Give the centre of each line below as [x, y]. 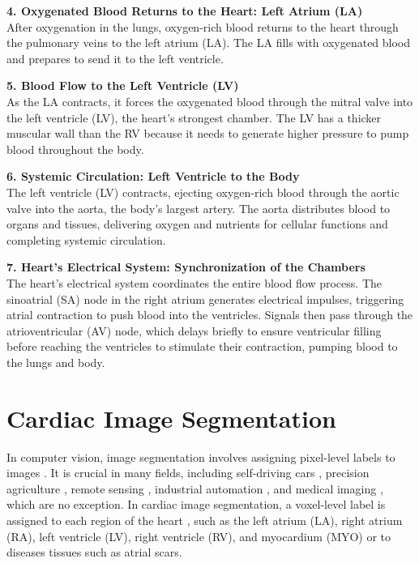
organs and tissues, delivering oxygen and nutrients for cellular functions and [197, 224]
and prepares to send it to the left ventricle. [115, 58]
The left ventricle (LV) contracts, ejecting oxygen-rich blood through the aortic [203, 192]
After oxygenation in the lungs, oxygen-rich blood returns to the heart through [203, 26]
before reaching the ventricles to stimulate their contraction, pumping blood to [202, 346]
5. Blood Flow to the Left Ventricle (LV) [123, 85]
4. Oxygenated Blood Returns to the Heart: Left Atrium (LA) [185, 11]
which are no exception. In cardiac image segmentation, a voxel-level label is [196, 504]
